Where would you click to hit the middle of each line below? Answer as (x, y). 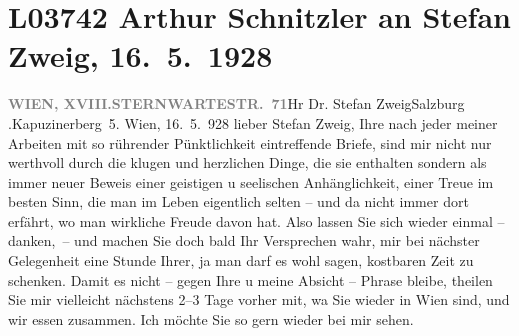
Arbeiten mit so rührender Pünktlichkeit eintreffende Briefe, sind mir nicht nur (250, 142)
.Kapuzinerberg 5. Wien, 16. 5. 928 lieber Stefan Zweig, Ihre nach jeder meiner (253, 122)
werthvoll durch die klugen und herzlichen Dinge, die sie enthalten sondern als (247, 162)
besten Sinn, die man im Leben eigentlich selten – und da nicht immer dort (238, 201)
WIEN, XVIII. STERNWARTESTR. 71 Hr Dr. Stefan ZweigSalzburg (236, 103)
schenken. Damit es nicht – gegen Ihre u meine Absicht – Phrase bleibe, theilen (250, 279)
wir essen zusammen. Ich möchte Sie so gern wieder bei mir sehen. (211, 318)
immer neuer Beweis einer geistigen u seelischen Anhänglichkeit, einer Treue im (251, 181)
